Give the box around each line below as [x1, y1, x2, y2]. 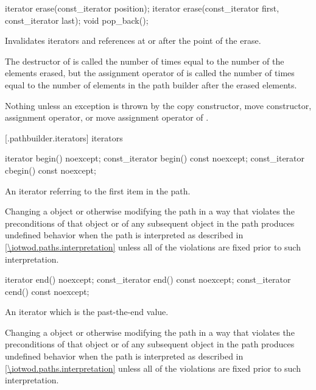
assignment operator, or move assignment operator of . [5, 111, 209, 124]
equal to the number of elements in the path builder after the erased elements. [5, 78, 297, 91]
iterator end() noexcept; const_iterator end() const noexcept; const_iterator [5, 273, 291, 286]
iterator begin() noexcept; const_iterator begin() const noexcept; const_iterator [5, 152, 305, 165]
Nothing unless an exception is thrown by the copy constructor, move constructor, [5, 99, 312, 112]
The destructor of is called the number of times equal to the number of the [5, 54, 284, 67]
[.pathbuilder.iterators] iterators [5, 131, 123, 144]
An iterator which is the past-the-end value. [5, 305, 169, 318]
